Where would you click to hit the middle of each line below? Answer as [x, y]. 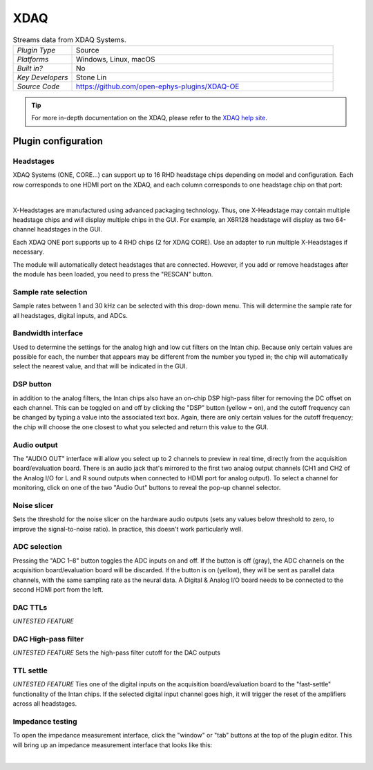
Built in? [30, 68]
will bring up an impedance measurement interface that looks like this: [113, 745]
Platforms [33, 59]
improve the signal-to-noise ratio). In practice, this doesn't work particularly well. [128, 529]
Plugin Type [36, 50]
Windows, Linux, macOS [115, 59]
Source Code [38, 86]
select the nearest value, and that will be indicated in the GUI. [100, 366]
